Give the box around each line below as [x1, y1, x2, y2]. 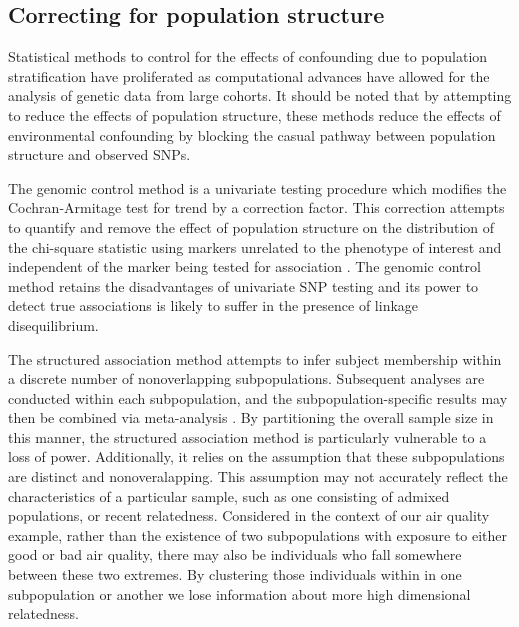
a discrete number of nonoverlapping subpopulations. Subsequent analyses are [8, 368, 485, 389]
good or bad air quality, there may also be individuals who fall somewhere [8, 544, 462, 565]
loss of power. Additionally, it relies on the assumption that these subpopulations [8, 446, 505, 467]
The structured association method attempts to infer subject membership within [8, 348, 502, 369]
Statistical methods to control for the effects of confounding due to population [8, 46, 488, 67]
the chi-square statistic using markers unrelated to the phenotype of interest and [8, 236, 502, 257]
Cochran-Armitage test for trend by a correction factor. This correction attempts [8, 197, 505, 218]
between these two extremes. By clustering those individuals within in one [8, 564, 462, 585]
